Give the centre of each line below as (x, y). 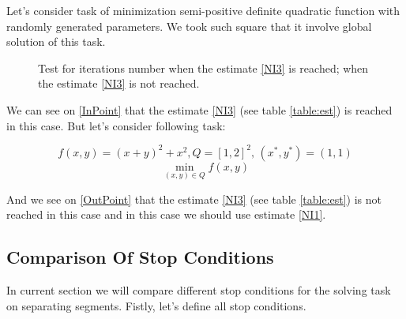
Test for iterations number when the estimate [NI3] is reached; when (203, 68)
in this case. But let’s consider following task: (116, 125)
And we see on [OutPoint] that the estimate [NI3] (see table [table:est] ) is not (194, 199)
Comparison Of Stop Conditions (140, 257)
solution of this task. (56, 41)
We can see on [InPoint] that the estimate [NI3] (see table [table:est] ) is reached (199, 109)
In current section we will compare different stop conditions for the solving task (199, 290)
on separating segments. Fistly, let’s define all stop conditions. (156, 305)
